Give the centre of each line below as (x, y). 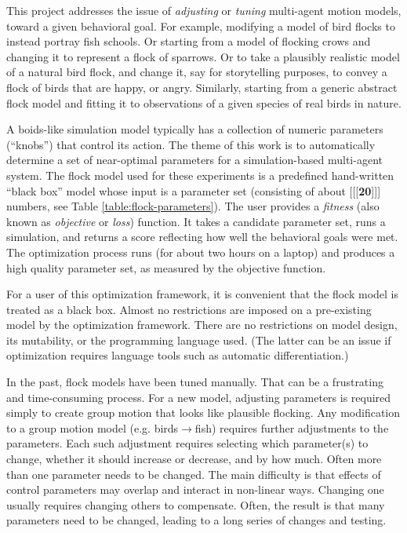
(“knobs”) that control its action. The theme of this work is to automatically (191, 144)
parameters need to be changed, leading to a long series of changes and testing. (196, 520)
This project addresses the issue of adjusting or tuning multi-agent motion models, (204, 10)
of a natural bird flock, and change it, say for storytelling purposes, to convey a (197, 72)
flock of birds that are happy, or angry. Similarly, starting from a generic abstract (202, 87)
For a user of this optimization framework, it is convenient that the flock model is (202, 294)
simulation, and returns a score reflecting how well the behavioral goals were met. (202, 237)
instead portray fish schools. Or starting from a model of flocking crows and (189, 41)
